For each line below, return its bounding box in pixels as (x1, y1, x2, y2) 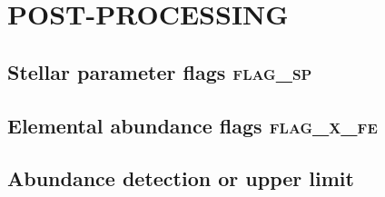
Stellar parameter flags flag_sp (7, 57, 312, 85)
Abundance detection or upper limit (7, 164, 354, 192)
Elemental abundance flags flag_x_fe (7, 111, 378, 139)
